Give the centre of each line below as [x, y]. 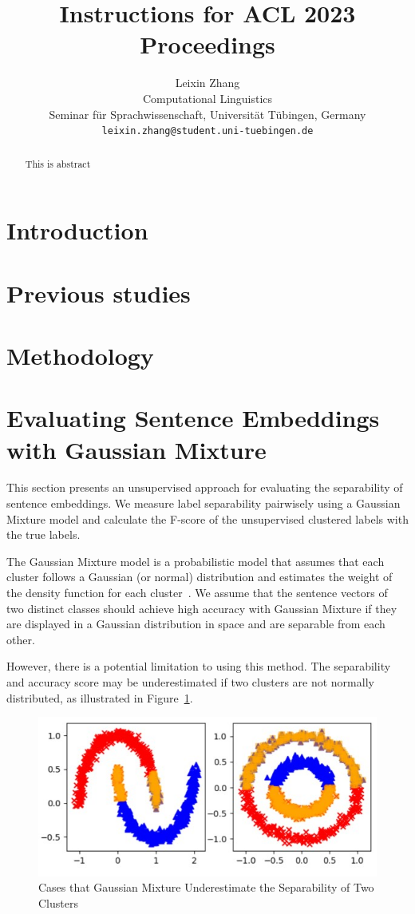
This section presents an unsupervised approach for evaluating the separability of [205, 487]
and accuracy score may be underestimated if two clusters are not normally [190, 681]
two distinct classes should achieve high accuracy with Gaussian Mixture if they [202, 608]
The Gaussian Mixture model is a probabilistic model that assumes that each [196, 561]
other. [21, 639]
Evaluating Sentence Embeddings [193, 418]
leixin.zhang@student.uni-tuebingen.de [207, 131]
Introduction [77, 230]
